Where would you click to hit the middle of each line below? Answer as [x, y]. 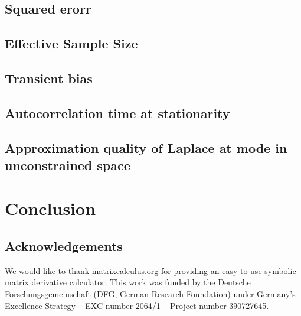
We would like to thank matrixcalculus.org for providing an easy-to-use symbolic [150, 270]
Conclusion [50, 208]
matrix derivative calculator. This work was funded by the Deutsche [128, 282]
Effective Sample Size [71, 43]
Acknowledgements [64, 246]
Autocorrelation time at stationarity [117, 113]
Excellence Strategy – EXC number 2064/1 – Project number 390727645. [137, 305]
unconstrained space [68, 164]
